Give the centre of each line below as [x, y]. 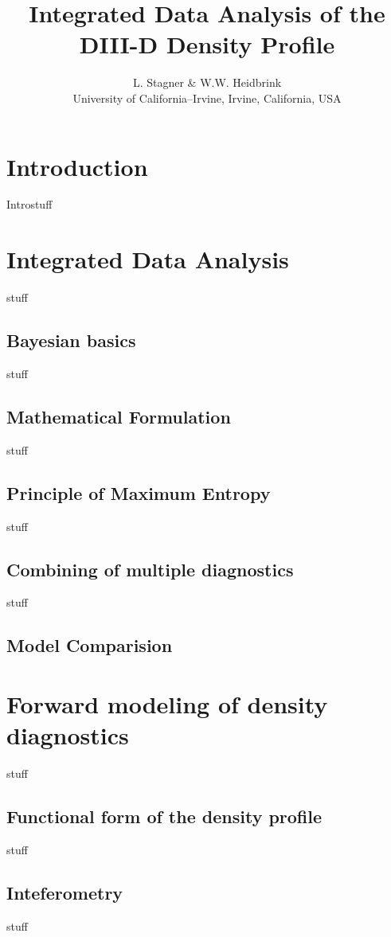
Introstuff [29, 204]
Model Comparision [90, 645]
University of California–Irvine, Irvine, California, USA [207, 98]
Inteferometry [65, 892]
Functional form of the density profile [164, 816]
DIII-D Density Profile [207, 44]
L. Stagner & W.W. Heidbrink [207, 82]
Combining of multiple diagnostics [150, 569]
